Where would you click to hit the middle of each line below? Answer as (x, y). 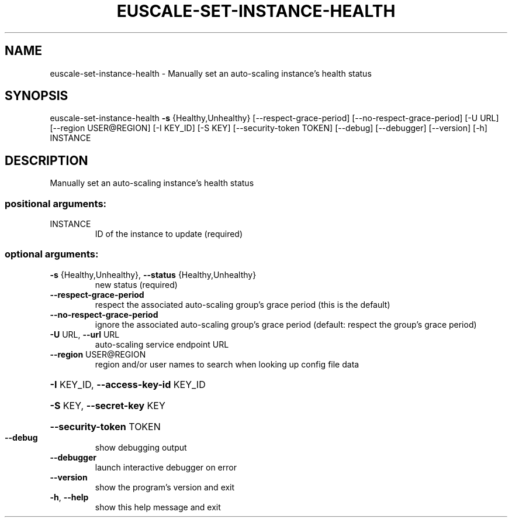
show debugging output (141, 447)
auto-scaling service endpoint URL (162, 344)
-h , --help (69, 497)
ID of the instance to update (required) (169, 234)
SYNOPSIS (37, 96)
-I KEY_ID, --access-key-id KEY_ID (128, 384)
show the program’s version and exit (165, 487)
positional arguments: (56, 203)
